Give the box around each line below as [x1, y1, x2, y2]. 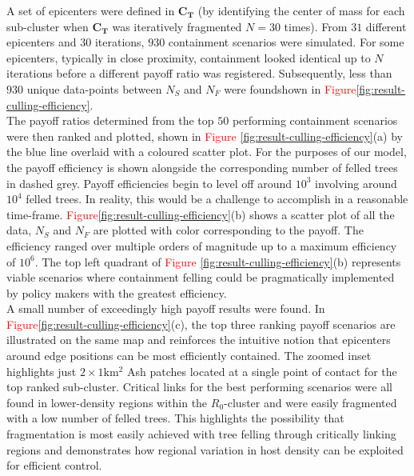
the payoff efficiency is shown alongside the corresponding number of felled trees [6, 158, 398, 175]
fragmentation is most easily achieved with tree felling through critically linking [6, 426, 396, 442]
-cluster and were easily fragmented [224, 394, 397, 410]
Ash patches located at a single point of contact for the [126, 362, 397, 379]
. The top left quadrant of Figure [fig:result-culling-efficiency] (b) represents [34, 253, 401, 270]
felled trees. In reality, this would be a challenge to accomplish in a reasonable [26, 190, 408, 207]
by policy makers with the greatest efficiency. [6, 284, 227, 301]
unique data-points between [26, 80, 162, 97]
